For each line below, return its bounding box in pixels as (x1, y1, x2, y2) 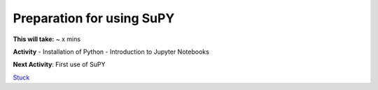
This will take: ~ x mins (13, 35, 80, 43)
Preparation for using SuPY (13, 10, 175, 26)
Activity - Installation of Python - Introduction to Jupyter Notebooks (13, 47, 209, 56)
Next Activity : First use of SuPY (13, 60, 106, 69)
